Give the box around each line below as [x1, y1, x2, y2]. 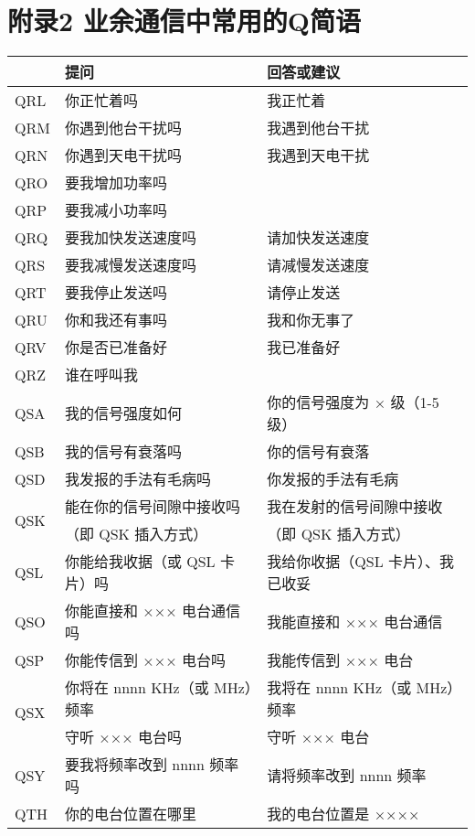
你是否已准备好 [64, 337, 167, 359]
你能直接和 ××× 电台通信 [64, 600, 240, 622]
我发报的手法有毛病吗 [64, 468, 211, 490]
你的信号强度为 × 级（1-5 [267, 391, 439, 413]
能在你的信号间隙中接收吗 [64, 496, 240, 518]
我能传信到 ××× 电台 [267, 649, 414, 671]
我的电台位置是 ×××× [267, 803, 420, 825]
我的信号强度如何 [64, 402, 182, 424]
